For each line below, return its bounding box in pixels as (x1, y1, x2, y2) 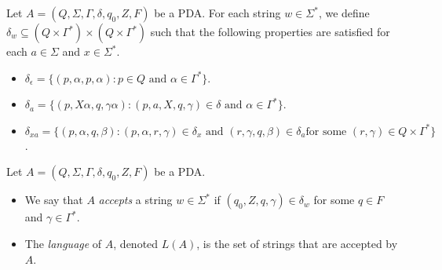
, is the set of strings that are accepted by (196, 235, 398, 251)
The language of (24, 235, 102, 251)
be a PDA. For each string (154, 5, 281, 20)
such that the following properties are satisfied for (150, 24, 390, 39)
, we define (318, 5, 370, 20)
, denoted (113, 235, 159, 251)
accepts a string (98, 192, 173, 208)
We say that (24, 192, 83, 208)
